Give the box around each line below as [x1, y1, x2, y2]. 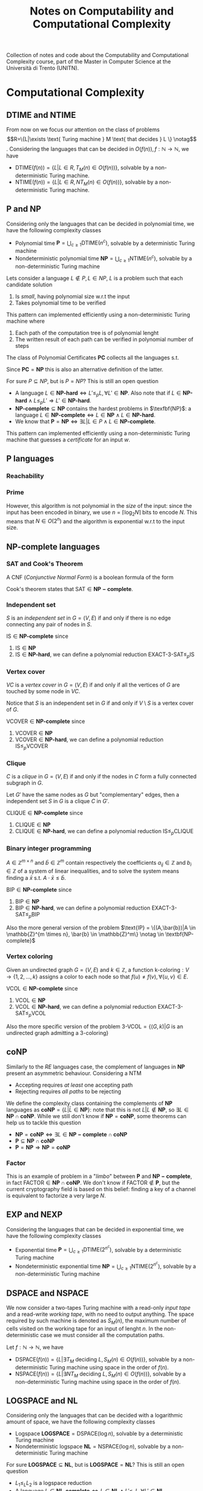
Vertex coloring [6, 952, 53, 960]
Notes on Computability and [30, 4, 174, 18]
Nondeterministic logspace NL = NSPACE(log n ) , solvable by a [15, 1443, 171, 1450]
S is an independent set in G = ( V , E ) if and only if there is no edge [6, 614, 171, 621]
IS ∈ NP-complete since [6, 632, 68, 640]
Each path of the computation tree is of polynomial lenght [15, 329, 159, 336]
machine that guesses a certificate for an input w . [6, 436, 130, 443]
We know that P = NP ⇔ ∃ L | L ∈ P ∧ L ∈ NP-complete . [15, 418, 156, 425]
